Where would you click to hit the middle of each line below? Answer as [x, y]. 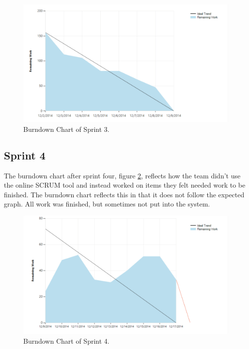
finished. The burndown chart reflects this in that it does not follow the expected [124, 194]
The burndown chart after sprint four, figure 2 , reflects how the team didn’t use [122, 175]
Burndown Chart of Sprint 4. [66, 341]
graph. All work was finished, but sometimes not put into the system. [107, 204]
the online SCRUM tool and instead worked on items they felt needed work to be [125, 185]
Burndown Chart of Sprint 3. [66, 129]
